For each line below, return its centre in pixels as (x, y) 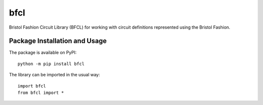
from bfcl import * (41, 93)
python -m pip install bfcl (51, 64)
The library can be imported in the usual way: (55, 75)
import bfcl (32, 86)
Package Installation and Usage (58, 41)
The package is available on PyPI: (43, 52)
